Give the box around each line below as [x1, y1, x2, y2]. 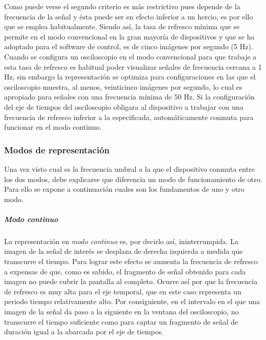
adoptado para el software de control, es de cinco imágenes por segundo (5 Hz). [4, 41, 253, 52]
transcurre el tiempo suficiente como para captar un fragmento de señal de [4, 316, 238, 327]
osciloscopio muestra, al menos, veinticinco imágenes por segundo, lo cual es [4, 81, 242, 92]
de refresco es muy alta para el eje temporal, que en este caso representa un [4, 286, 241, 296]
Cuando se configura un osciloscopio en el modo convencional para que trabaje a [4, 51, 257, 62]
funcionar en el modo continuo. [4, 122, 101, 132]
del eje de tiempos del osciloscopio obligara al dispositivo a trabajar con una [4, 101, 243, 112]
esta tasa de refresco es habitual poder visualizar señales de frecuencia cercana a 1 [4, 61, 262, 72]
